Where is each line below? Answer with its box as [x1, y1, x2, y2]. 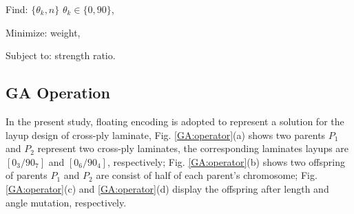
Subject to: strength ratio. [6, 48, 116, 63]
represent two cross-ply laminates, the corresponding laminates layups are [37, 141, 349, 156]
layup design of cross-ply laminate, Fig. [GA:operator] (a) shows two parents [6, 127, 326, 142]
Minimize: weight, [6, 25, 81, 39]
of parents [6, 168, 48, 182]
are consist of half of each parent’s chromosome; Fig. [96, 168, 317, 182]
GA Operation [6, 82, 110, 103]
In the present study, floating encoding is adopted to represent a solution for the [6, 114, 344, 128]
